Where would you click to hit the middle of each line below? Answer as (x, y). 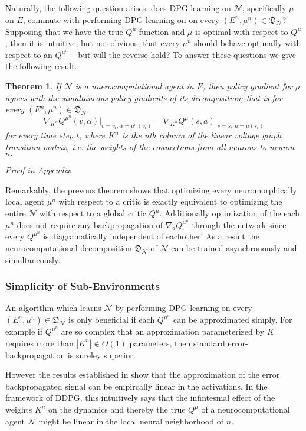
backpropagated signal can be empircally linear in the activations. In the (136, 386)
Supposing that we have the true (64, 31)
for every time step (40, 135)
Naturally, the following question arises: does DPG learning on (118, 8)
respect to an (29, 54)
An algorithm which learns (53, 308)
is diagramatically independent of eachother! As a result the (151, 236)
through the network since (239, 224)
